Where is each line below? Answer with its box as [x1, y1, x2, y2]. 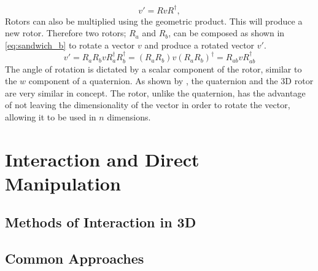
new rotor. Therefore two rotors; [5, 26, 126, 39]
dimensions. [107, 110, 151, 123]
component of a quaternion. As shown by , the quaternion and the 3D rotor [28, 74, 314, 87]
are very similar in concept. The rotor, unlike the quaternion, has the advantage [5, 86, 306, 99]
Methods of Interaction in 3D [5, 213, 196, 232]
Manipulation [5, 170, 121, 195]
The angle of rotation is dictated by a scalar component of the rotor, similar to [5, 62, 302, 75]
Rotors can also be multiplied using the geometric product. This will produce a [5, 14, 303, 27]
